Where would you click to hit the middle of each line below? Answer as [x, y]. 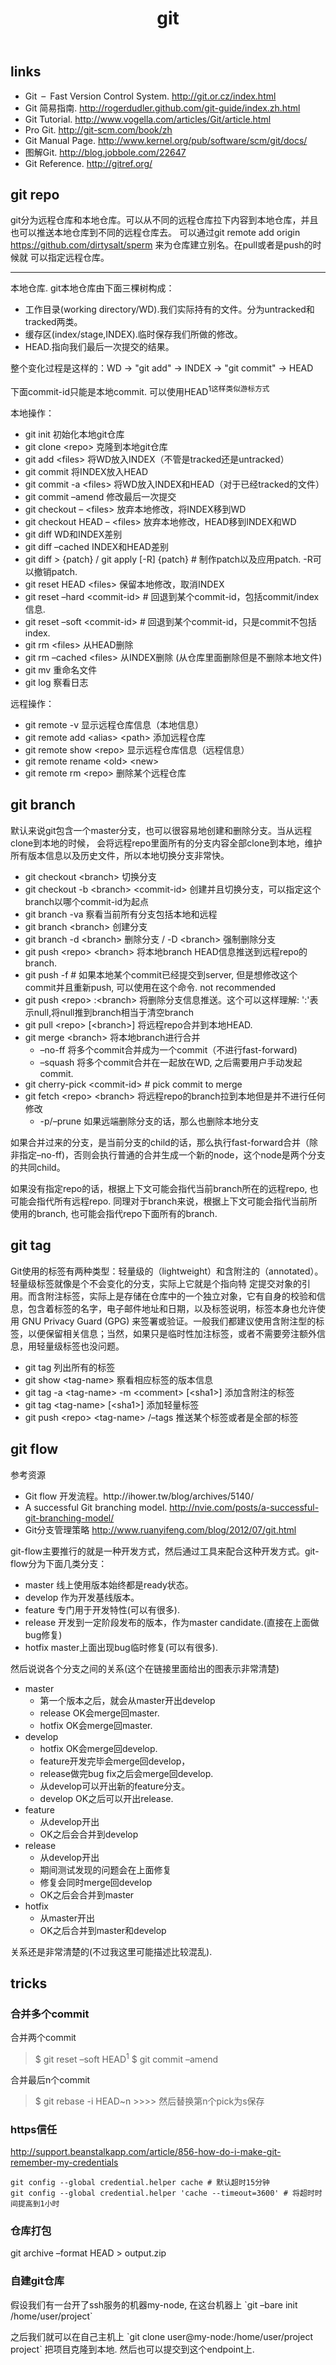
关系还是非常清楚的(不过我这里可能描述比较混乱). [111, 1951]
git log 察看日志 [56, 683]
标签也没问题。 [93, 1346]
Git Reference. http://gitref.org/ [88, 163]
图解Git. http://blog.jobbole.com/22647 [105, 152]
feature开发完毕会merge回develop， [115, 1761]
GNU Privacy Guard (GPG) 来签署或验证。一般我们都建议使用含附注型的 [169, 1321]
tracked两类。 [53, 322]
